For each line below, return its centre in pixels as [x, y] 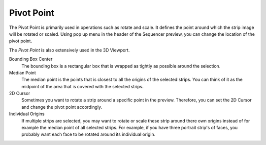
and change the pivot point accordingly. [62, 107]
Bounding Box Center [31, 59]
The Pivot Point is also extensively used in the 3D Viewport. [69, 50]
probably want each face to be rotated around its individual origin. [88, 134]
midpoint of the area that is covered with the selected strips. [83, 86]
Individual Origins [27, 114]
